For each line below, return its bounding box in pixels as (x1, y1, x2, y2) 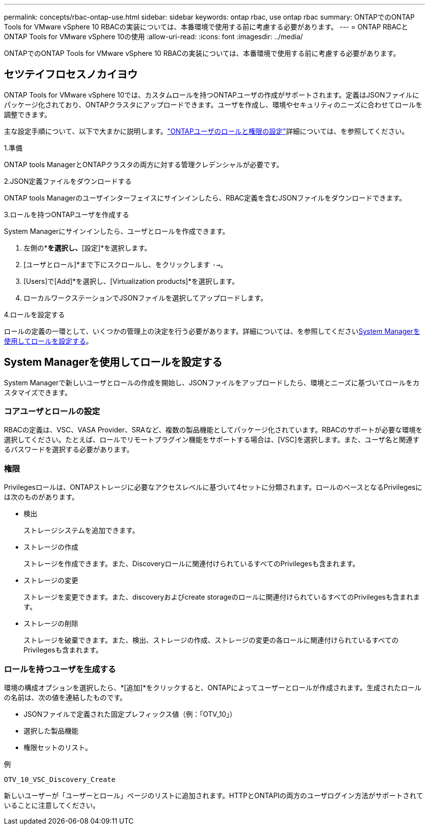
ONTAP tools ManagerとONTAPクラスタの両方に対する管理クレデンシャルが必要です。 (4, 160, 284, 169)
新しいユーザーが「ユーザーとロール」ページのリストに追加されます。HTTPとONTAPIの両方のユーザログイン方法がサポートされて (4, 791, 423, 800)
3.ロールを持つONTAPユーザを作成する (4, 210, 129, 219)
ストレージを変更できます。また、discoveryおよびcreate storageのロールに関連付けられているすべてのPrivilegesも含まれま (24, 593, 420, 602)
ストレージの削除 (24, 619, 78, 628)
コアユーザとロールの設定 (4, 406, 100, 417)
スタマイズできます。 (4, 388, 72, 397)
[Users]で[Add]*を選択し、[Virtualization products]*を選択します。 (24, 276, 239, 285)
